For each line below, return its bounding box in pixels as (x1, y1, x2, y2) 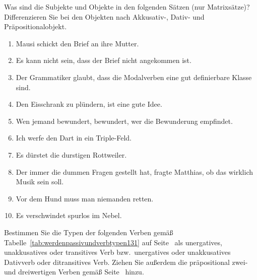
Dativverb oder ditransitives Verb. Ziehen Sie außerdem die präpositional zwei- (4, 256, 248, 267)
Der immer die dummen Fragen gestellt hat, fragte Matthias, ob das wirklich (16, 166, 253, 177)
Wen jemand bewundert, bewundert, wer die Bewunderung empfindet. (16, 115, 233, 126)
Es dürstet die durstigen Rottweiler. (16, 149, 127, 160)
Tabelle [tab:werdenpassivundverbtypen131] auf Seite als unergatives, (4, 237, 222, 247)
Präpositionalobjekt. (4, 21, 67, 32)
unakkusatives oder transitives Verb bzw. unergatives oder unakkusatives (4, 247, 231, 257)
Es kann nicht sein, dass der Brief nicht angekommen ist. (16, 55, 191, 65)
